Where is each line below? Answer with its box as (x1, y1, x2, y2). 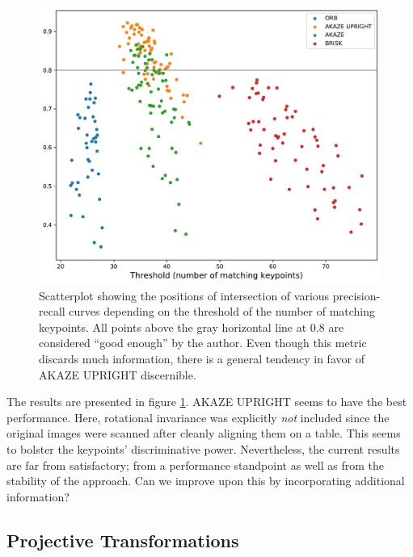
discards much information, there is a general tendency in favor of (39, 350, 365, 367)
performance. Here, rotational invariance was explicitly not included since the (6, 408, 390, 425)
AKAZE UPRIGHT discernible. (39, 366, 196, 383)
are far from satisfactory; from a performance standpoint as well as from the (6, 456, 384, 473)
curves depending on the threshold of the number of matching (69, 303, 376, 320)
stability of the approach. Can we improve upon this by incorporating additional (6, 472, 405, 489)
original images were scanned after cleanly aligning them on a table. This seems (6, 425, 401, 442)
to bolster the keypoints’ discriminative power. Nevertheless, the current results (6, 441, 400, 458)
